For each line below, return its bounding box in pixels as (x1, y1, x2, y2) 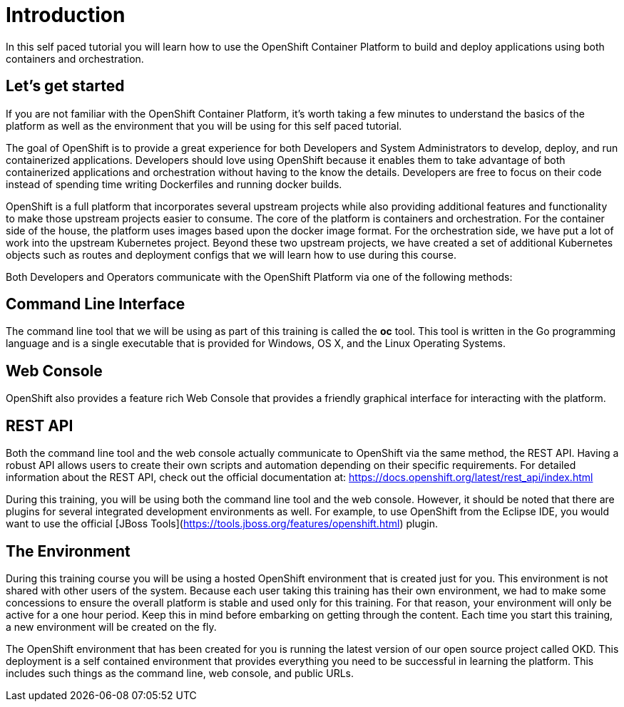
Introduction (6, 3, 126, 27)
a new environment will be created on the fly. (6, 620, 217, 633)
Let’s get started (6, 77, 125, 96)
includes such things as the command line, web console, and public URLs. (6, 666, 354, 679)
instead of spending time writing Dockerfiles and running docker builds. (6, 177, 342, 190)
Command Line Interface (6, 295, 185, 314)
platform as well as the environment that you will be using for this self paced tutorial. (6, 119, 402, 132)
